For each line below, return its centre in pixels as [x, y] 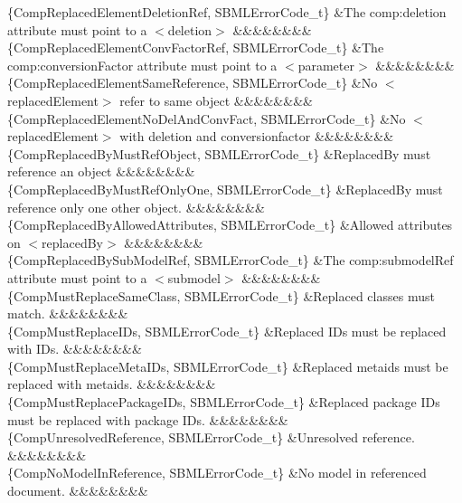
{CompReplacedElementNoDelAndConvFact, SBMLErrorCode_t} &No [207, 118]
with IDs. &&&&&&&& [75, 349]
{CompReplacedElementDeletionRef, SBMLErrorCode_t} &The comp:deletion [227, 12]
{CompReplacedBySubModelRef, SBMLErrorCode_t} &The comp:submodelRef [231, 260]
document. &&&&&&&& [78, 491]
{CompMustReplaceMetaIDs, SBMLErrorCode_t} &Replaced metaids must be [228, 366]
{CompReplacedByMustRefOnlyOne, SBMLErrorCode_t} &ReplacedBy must [225, 189]
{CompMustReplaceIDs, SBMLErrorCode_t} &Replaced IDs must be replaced [227, 331]
